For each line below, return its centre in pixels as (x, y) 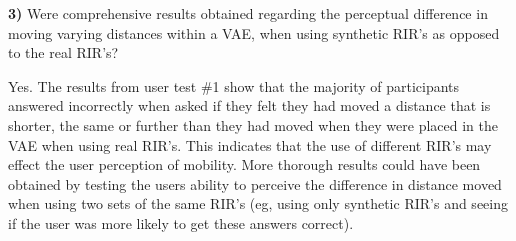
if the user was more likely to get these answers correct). (181, 222)
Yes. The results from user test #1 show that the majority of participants (234, 85)
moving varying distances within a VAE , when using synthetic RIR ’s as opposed (254, 32)
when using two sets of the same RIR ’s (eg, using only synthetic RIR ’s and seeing (258, 203)
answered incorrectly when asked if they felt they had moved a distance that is (249, 105)
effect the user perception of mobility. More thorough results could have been (244, 164)
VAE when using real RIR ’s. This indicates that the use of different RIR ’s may (250, 144)
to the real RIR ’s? (63, 52)
